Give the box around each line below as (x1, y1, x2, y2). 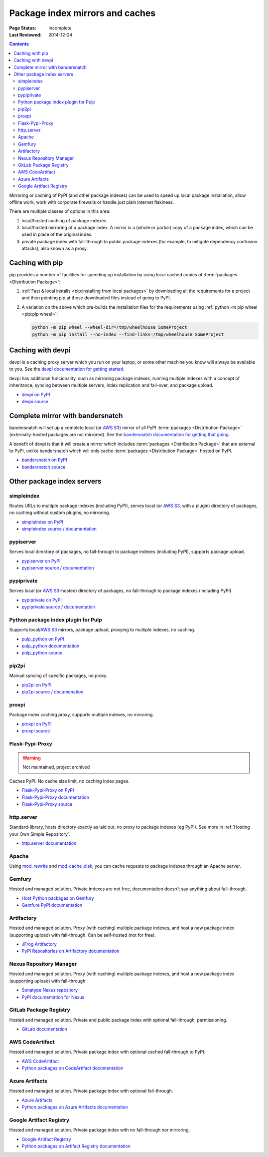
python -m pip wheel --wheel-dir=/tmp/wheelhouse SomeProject (32, 325, 187, 330)
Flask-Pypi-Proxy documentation (21, 794, 90, 800)
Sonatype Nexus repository (21, 987, 78, 993)
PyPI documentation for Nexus (21, 994, 85, 1000)
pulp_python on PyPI (21, 636, 64, 642)
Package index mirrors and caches (9, 7, 156, 18)
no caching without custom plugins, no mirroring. (9, 510, 111, 516)
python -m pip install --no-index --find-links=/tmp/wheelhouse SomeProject (32, 331, 224, 337)
